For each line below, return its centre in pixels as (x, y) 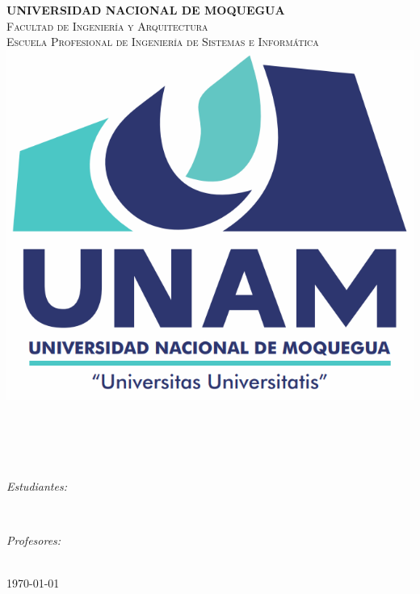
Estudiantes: (37, 485)
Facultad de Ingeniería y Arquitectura (107, 25)
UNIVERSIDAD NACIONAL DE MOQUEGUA (146, 10)
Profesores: (34, 540)
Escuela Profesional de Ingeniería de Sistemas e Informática (163, 42)
